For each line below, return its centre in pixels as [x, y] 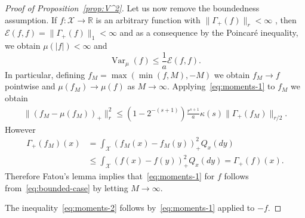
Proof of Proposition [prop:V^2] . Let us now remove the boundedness [132, 8]
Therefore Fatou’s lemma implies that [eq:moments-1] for [110, 175]
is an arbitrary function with [148, 19]
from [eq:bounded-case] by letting [67, 187]
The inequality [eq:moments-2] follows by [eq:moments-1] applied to [130, 208]
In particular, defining [45, 74]
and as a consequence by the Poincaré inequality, [209, 32]
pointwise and [30, 86]
